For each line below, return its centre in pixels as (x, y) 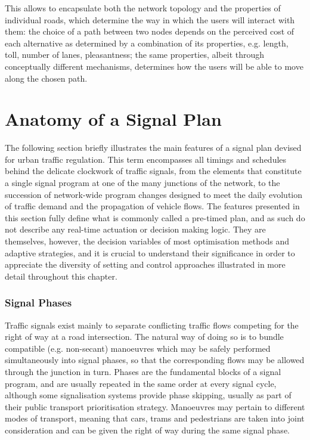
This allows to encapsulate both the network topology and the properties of (143, 8)
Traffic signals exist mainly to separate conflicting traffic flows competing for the (152, 325)
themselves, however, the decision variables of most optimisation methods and (147, 241)
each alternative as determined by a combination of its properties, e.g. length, (147, 43)
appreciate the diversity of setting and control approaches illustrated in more (145, 264)
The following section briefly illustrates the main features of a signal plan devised (153, 148)
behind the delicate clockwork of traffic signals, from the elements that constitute (153, 171)
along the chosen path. (46, 78)
